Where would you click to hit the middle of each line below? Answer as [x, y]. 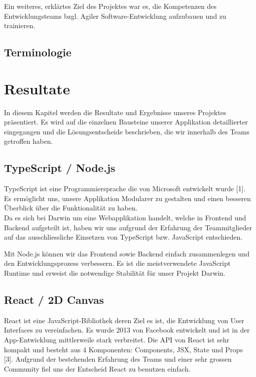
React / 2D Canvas [54, 299]
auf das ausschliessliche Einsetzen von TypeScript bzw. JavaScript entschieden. [123, 237]
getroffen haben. [28, 141]
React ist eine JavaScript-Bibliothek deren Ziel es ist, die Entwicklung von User [124, 320]
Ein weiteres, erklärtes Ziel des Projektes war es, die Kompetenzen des [110, 6]
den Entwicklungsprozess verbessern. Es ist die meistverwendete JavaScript [117, 263]
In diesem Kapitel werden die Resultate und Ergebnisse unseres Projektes [115, 112]
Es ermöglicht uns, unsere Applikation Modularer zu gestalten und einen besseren [128, 198]
